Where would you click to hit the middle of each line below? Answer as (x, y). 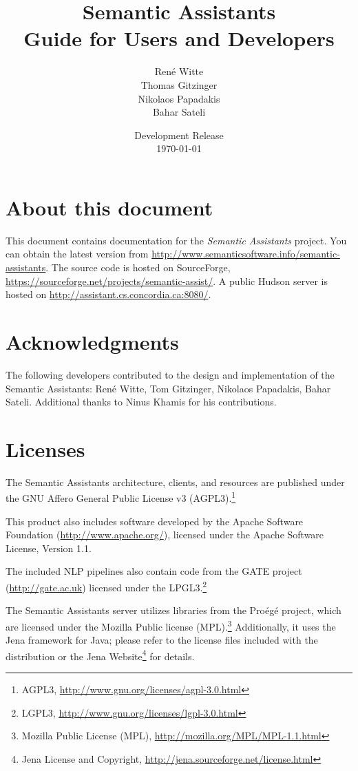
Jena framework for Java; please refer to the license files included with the (162, 640)
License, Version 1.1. (49, 548)
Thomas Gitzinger (179, 84)
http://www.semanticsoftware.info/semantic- (246, 254)
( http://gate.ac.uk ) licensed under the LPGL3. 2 (106, 586)
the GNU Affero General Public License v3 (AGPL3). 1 (121, 497)
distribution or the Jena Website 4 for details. (100, 655)
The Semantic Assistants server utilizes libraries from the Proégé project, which (173, 610)
